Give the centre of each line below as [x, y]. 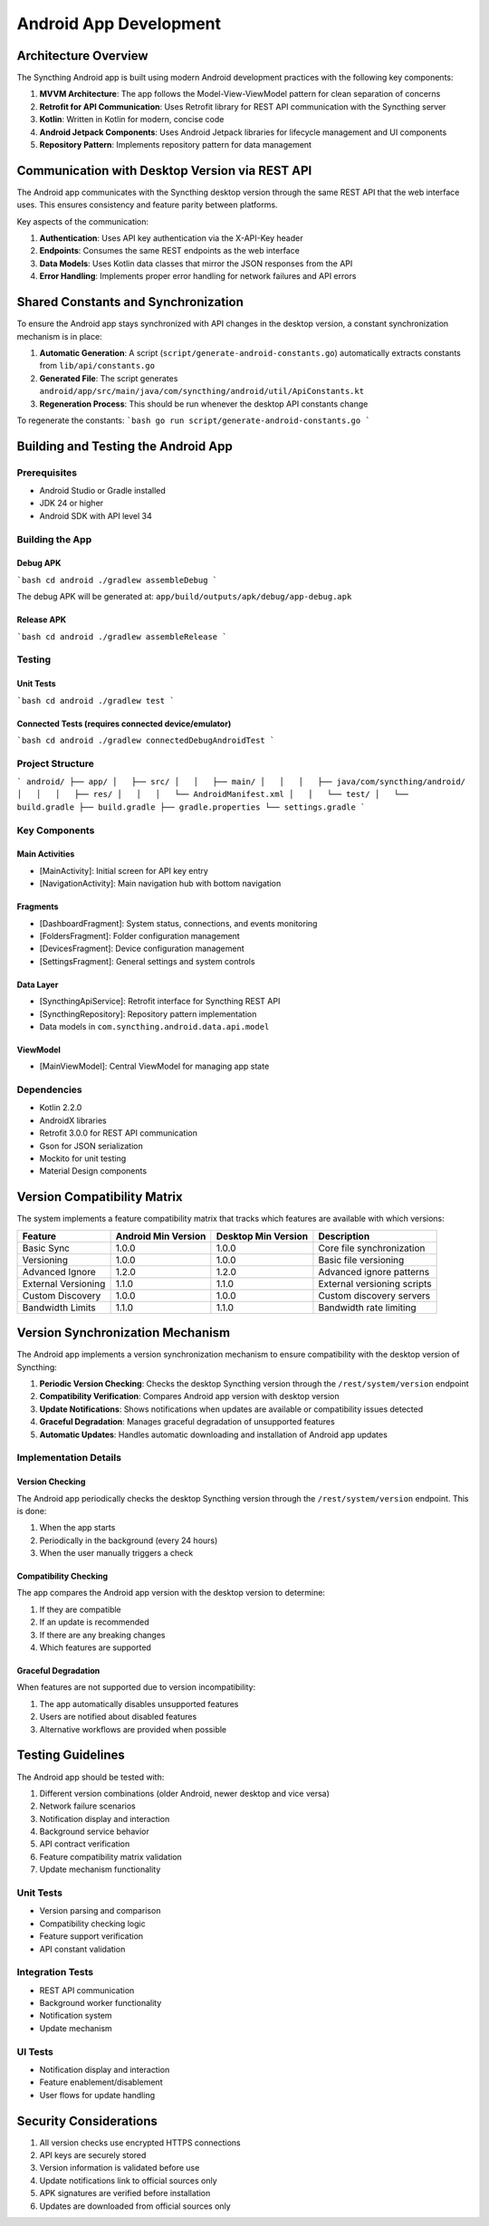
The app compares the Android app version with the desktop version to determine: [171, 1593]
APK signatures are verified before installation [125, 2193]
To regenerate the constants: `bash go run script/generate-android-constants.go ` [193, 420]
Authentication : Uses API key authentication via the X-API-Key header [171, 238]
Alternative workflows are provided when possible [133, 1729]
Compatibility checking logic [92, 1924]
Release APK [42, 619]
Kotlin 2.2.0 [61, 1108]
